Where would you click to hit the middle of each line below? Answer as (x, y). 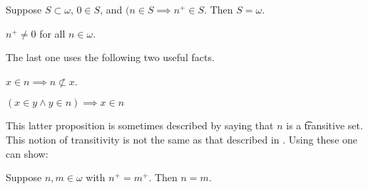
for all (52, 33)
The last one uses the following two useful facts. (110, 57)
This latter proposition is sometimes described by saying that (140, 125)
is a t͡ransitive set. (324, 125)
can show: (27, 153)
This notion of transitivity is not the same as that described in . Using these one (182, 139)
